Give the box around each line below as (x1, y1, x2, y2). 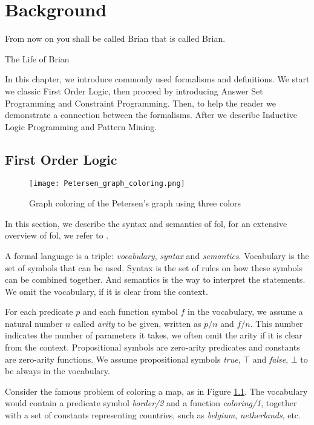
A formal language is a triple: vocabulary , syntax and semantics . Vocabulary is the (5, 249, 309, 262)
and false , (252, 352, 289, 365)
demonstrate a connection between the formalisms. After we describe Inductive (5, 108, 298, 121)
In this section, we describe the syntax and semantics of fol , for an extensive (5, 217, 287, 229)
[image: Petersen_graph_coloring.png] (29, 179, 185, 188)
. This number (250, 317, 303, 329)
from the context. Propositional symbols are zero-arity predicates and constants (5, 341, 300, 354)
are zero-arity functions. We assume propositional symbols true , (5, 352, 241, 365)
